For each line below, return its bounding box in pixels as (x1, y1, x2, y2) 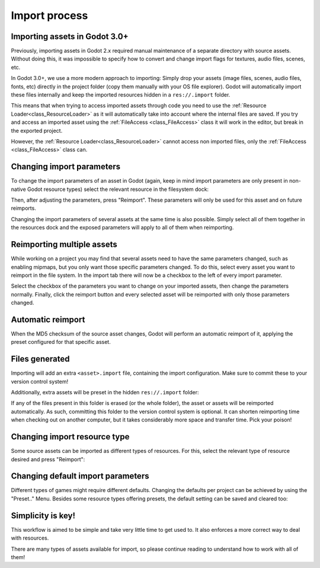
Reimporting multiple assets (11, 240, 118, 250)
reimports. (11, 205, 37, 212)
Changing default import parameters (11, 471, 149, 481)
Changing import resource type (11, 432, 130, 442)
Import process (11, 9, 88, 22)
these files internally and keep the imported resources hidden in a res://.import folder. (11, 91, 231, 98)
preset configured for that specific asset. (11, 339, 111, 346)
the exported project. (11, 127, 63, 134)
